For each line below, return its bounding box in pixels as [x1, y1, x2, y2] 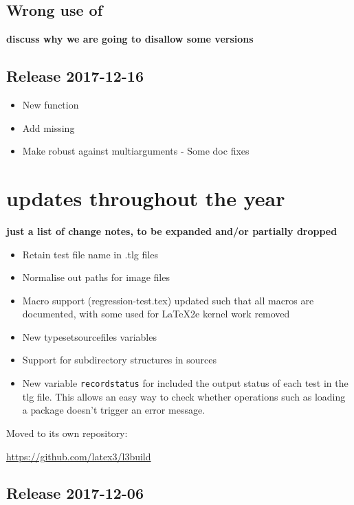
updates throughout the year [6, 183, 285, 212]
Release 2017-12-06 [6, 482, 144, 504]
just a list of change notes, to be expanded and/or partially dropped [6, 223, 338, 238]
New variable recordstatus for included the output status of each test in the [22, 376, 349, 390]
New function [22, 98, 79, 111]
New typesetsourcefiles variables [22, 329, 157, 344]
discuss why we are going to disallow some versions [6, 32, 254, 46]
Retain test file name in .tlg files [22, 247, 158, 261]
